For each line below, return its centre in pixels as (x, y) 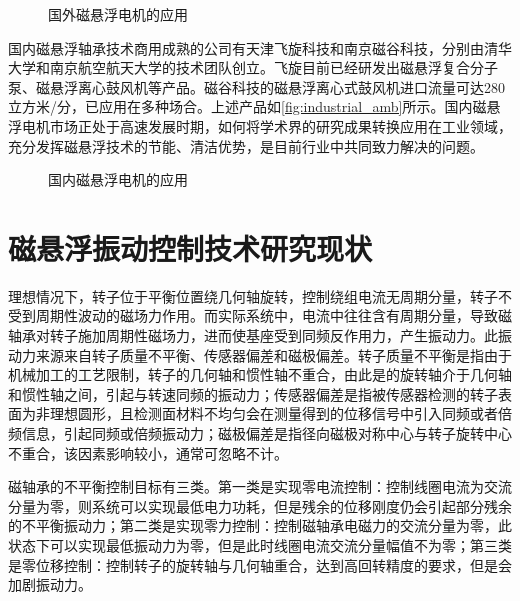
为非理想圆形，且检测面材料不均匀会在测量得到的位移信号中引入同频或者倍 (266, 413)
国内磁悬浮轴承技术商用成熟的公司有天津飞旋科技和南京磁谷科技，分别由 (246, 47)
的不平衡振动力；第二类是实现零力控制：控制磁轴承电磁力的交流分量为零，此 (260, 525)
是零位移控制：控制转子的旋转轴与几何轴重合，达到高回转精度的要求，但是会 (260, 564)
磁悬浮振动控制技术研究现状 (190, 247)
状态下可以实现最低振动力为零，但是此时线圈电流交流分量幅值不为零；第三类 (260, 545)
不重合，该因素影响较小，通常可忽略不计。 (148, 452)
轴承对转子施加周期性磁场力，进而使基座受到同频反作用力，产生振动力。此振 (260, 335)
